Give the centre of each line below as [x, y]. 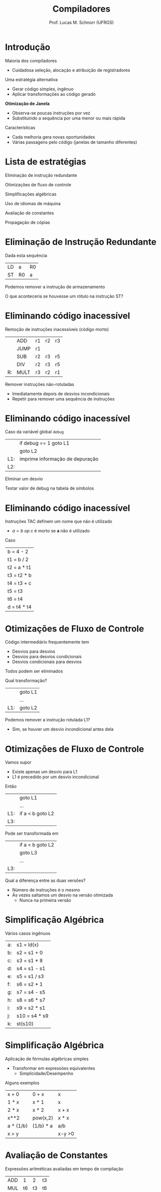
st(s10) [25, 1024]
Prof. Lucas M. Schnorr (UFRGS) [81, 22]
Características [20, 127]
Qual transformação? [26, 681]
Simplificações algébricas [31, 194]
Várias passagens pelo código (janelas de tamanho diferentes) [74, 142]
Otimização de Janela [27, 104]
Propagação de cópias [27, 222]
